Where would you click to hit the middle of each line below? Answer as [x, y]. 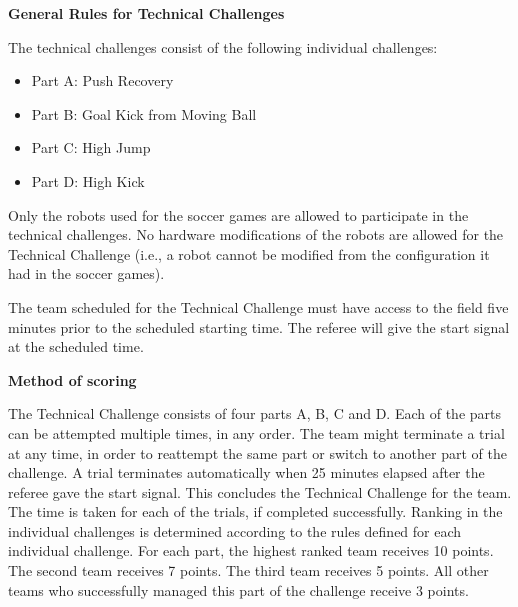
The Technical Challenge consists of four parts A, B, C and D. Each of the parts [255, 413]
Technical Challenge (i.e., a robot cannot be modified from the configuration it [249, 253]
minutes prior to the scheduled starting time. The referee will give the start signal [259, 326]
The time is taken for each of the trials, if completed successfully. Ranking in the [255, 511]
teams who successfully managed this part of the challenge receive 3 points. [238, 589]
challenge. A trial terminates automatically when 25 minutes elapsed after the [246, 472]
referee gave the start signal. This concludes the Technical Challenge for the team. [260, 491]
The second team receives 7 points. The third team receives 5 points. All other [248, 570]
